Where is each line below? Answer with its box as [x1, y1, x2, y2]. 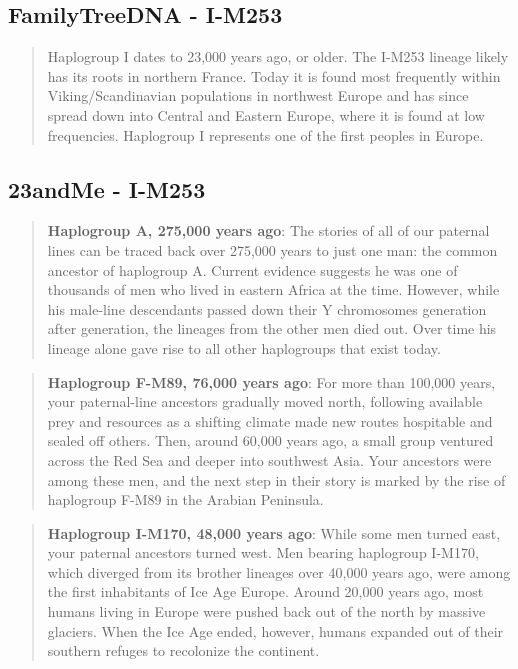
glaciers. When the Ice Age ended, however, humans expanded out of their [47, 620, 504, 641]
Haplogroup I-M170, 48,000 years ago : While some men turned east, [47, 522, 501, 543]
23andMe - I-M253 [8, 173, 206, 204]
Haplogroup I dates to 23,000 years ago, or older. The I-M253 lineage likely [47, 46, 509, 67]
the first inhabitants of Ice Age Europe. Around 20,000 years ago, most [47, 581, 484, 602]
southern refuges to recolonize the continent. [47, 640, 320, 661]
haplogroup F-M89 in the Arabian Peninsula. [47, 489, 324, 510]
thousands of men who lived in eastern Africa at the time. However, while [47, 279, 500, 300]
